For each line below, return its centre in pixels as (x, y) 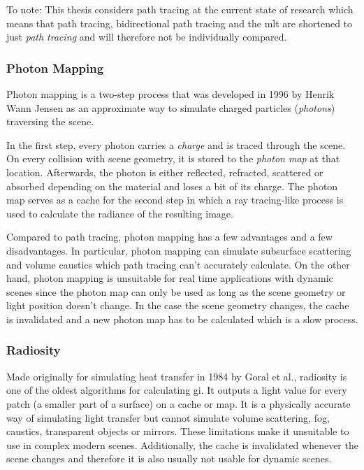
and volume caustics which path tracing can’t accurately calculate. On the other (178, 264)
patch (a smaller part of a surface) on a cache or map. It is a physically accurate (179, 403)
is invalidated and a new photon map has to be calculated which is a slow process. (182, 319)
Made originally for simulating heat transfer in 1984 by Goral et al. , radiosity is (177, 376)
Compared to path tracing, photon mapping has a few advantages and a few (169, 237)
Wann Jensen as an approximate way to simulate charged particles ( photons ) (171, 107)
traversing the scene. (50, 121)
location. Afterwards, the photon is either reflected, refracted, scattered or (165, 172)
